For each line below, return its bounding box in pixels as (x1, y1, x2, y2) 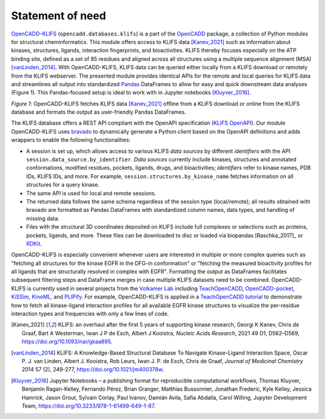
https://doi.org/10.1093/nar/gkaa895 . (22, 338, 113, 346)
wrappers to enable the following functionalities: (11, 136, 131, 144)
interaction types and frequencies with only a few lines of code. (11, 310, 169, 317)
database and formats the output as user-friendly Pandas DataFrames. (11, 108, 187, 116)
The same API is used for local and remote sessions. (26, 190, 156, 197)
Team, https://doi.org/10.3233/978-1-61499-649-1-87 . (22, 402, 156, 409)
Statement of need (11, 9, 107, 22)
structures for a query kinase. (26, 181, 100, 188)
